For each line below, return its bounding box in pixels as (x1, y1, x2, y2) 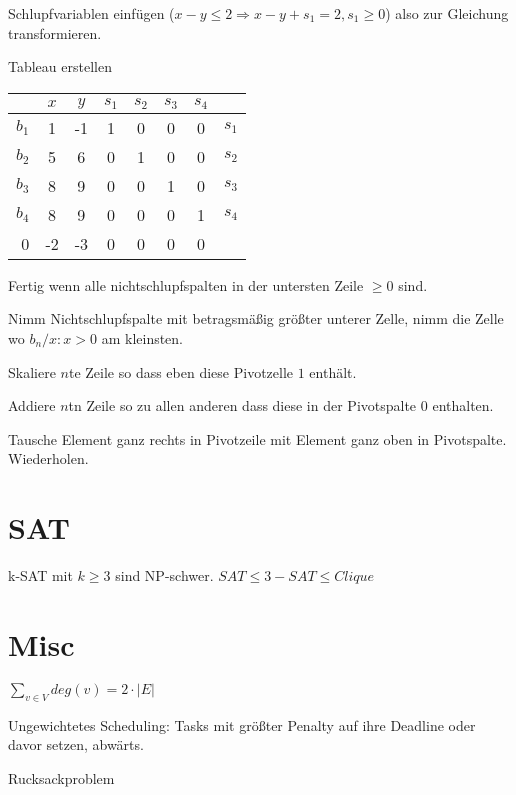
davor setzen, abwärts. (8, 734, 144, 755)
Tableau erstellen (8, 56, 112, 77)
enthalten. (432, 395, 494, 416)
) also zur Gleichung (385, 3, 509, 23)
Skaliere (8, 361, 56, 382)
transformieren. (8, 22, 102, 43)
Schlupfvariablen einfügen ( (8, 3, 175, 23)
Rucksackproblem (8, 767, 115, 788)
